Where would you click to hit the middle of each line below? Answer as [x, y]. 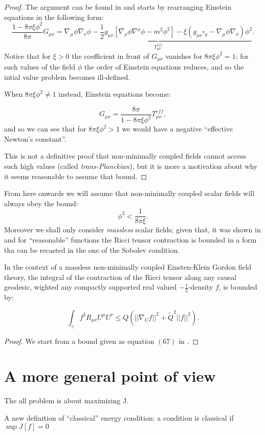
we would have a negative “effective [178, 129]
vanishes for [184, 56]
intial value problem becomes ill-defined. [67, 77]
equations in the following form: [54, 17]
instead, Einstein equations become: [115, 94]
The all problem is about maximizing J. [66, 400]
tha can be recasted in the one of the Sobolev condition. [92, 249]
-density [201, 287]
